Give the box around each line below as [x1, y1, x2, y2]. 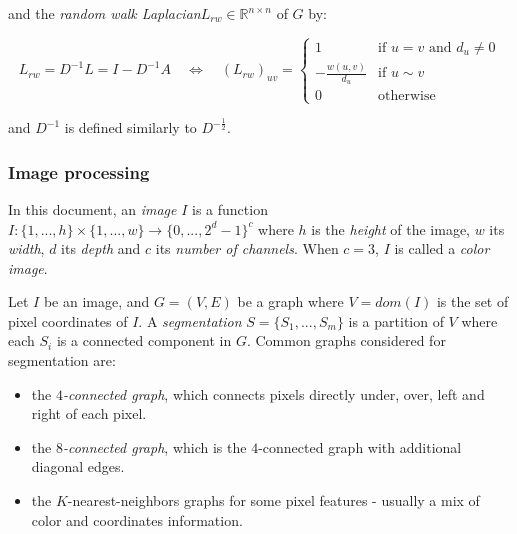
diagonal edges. [31, 456, 125, 477]
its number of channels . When [155, 238, 339, 259]
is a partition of [348, 310, 444, 331]
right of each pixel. [31, 403, 147, 424]
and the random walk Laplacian [8, 3, 201, 23]
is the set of [436, 291, 509, 312]
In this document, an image [8, 198, 177, 219]
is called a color [394, 238, 490, 259]
